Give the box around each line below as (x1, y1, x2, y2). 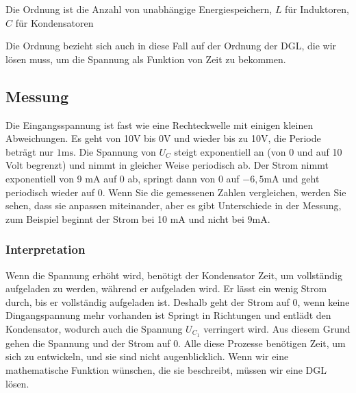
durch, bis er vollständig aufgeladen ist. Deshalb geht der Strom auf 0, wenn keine (5, 294, 350, 309)
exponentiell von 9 (5, 171, 82, 185)
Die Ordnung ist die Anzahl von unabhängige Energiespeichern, (5, 2, 272, 16)
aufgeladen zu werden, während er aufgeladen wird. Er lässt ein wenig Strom (5, 281, 327, 296)
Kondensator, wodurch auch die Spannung (5, 321, 183, 335)
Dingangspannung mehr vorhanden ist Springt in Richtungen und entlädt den (5, 308, 331, 322)
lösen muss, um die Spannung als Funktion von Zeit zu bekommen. (5, 51, 286, 66)
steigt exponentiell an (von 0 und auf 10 (174, 144, 342, 158)
